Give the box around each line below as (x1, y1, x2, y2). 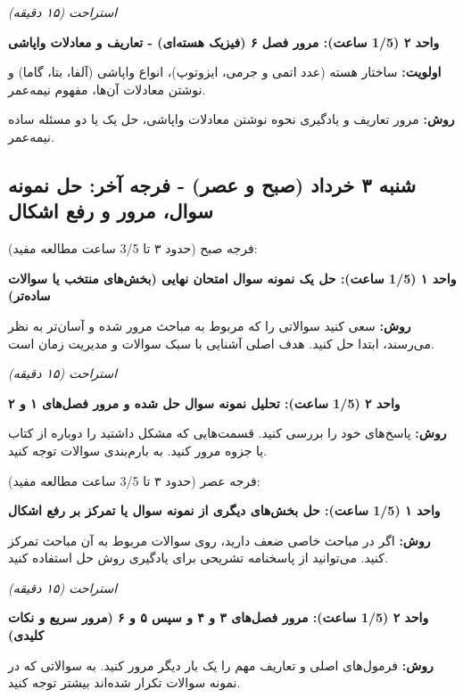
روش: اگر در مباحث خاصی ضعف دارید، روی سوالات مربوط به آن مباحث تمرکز (8, 530, 431, 549)
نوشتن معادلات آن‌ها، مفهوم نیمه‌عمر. (8, 79, 206, 98)
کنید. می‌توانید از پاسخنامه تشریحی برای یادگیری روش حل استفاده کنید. (8, 548, 388, 567)
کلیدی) (8, 626, 45, 645)
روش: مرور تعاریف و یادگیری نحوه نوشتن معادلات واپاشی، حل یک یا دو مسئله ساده (8, 110, 455, 128)
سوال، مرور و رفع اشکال (8, 197, 213, 225)
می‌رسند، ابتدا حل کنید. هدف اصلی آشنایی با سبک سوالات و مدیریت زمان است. (8, 333, 434, 352)
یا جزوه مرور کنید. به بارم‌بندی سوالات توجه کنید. (8, 440, 268, 459)
